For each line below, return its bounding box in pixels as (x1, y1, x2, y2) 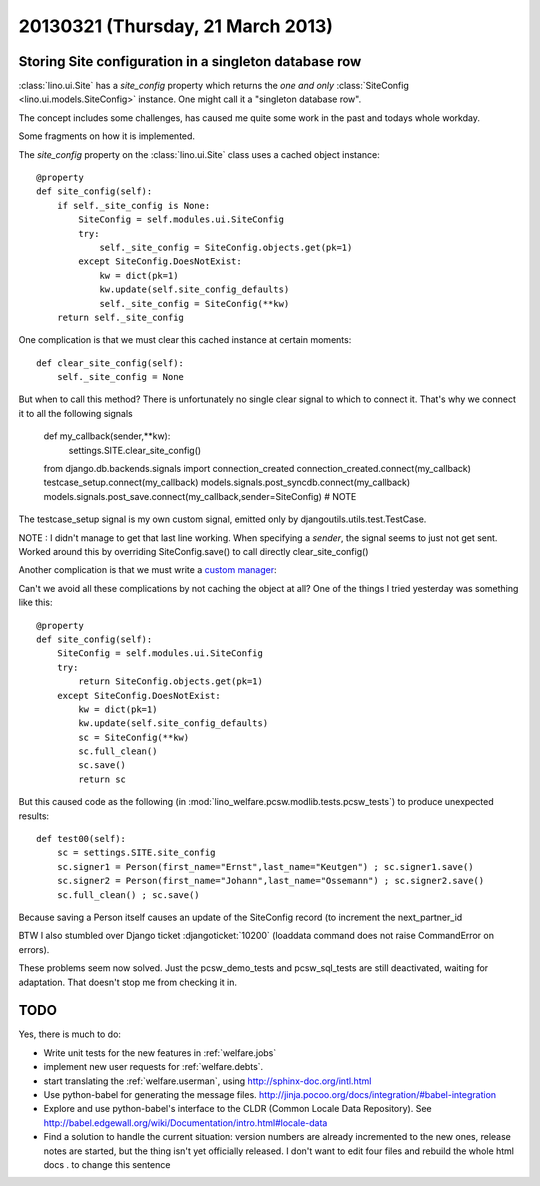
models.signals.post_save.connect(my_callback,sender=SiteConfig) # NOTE (43, 490, 357, 502)
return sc (78, 773, 127, 785)
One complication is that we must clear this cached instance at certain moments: (18, 334, 352, 346)
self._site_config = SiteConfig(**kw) (99, 298, 290, 309)
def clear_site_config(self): (36, 357, 185, 369)
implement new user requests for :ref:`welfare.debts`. (43, 1061, 264, 1073)
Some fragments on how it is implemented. (18, 130, 195, 142)
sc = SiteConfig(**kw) (78, 731, 190, 743)
